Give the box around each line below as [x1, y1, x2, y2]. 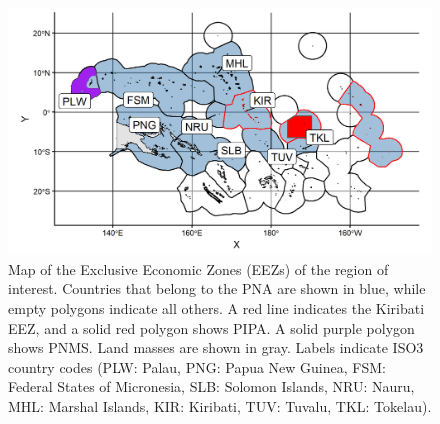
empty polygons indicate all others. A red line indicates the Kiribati [8, 297, 425, 318]
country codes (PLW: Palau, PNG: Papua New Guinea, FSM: [8, 356, 386, 377]
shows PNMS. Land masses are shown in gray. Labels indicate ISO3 [8, 337, 424, 358]
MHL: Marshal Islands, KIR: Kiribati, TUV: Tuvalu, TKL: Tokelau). [8, 395, 432, 416]
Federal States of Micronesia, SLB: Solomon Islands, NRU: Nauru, [8, 376, 415, 397]
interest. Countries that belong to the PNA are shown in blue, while [8, 278, 426, 299]
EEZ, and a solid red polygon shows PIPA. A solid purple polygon [8, 317, 415, 338]
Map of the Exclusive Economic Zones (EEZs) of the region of [8, 258, 389, 279]
